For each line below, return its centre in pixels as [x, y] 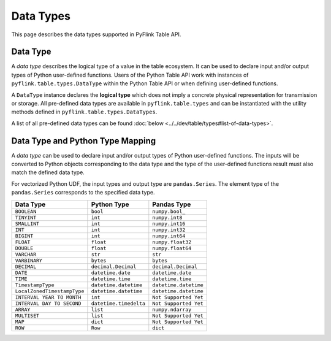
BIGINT [24, 236]
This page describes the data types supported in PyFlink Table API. [96, 34]
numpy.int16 [169, 224]
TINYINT [26, 217]
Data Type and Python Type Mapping [84, 141]
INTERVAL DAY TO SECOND [48, 303]
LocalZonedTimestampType [50, 291]
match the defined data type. [48, 172]
